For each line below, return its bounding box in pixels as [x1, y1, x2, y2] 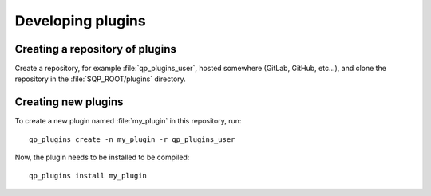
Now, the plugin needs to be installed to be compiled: [14, 152, 190, 163]
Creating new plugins [14, 96, 124, 109]
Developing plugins [14, 12, 147, 29]
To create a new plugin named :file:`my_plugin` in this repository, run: [14, 116, 242, 126]
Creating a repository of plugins [14, 42, 177, 56]
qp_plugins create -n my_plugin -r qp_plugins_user [29, 135, 235, 143]
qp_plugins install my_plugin [29, 171, 148, 180]
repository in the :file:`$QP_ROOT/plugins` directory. [14, 74, 187, 84]
